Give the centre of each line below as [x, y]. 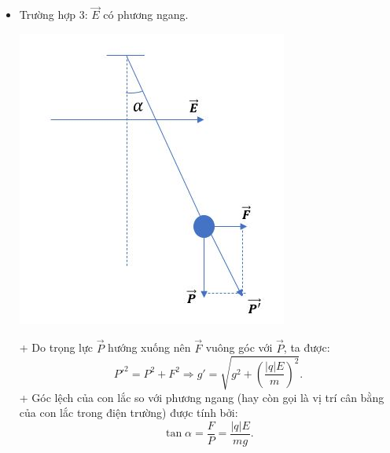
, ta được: [307, 347]
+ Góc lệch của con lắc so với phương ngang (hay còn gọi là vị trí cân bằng [202, 397]
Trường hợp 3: [53, 15]
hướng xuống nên [149, 347]
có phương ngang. [146, 15]
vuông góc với [239, 347]
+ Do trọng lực [56, 347]
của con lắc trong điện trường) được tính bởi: [129, 413]
